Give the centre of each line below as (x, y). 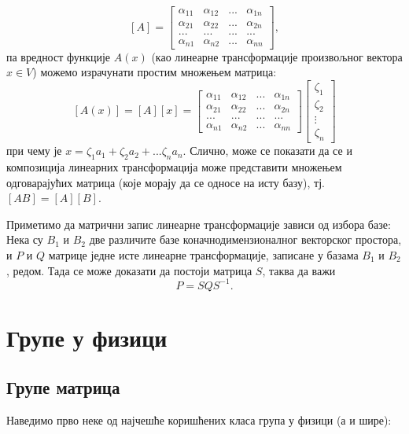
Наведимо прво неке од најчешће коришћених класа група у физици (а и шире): (199, 420)
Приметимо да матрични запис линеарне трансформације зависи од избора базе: (199, 224)
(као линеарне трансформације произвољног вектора (277, 56)
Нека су (25, 239)
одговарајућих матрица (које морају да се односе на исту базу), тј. (166, 182)
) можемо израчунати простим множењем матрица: (155, 72)
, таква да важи (299, 270)
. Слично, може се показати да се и (267, 151)
